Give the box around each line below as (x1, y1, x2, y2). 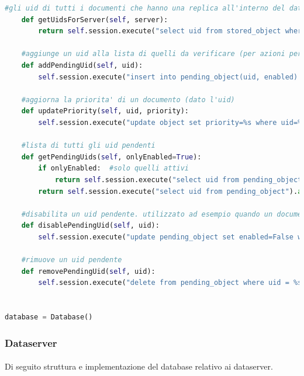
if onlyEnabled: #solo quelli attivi (38, 164, 189, 173)
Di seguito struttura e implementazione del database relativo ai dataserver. (5, 360, 273, 372)
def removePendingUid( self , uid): (21, 267, 156, 276)
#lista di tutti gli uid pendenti (21, 141, 156, 150)
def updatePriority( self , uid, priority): (21, 107, 189, 116)
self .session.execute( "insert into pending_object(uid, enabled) (38, 72, 298, 81)
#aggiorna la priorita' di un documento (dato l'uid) (21, 95, 235, 104)
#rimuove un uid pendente (21, 256, 122, 264)
